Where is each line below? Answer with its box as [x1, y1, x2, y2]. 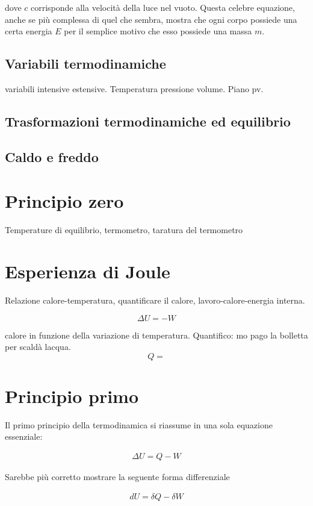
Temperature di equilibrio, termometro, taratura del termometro [5, 223, 243, 236]
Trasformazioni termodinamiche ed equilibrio [5, 111, 291, 130]
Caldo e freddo [5, 147, 99, 166]
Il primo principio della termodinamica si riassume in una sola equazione [5, 418, 273, 431]
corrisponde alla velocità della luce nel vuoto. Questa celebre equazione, [31, 1, 295, 13]
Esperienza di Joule [5, 259, 170, 284]
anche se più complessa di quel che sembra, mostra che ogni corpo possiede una [5, 13, 297, 25]
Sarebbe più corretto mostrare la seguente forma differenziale [5, 470, 230, 483]
